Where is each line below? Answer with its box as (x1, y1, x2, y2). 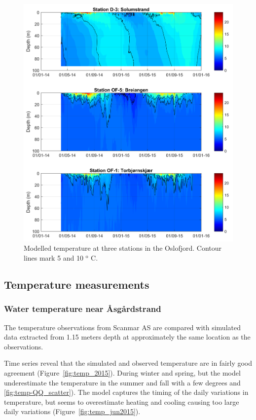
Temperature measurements (4, 276, 149, 292)
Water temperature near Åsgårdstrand (4, 303, 161, 315)
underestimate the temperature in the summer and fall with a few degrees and (4, 377, 241, 387)
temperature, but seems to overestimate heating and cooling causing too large (4, 396, 239, 407)
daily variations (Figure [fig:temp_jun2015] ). (4, 406, 141, 417)
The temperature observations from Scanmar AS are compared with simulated (4, 322, 241, 332)
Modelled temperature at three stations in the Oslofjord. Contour (24, 243, 222, 253)
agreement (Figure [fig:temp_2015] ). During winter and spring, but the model (4, 367, 241, 378)
